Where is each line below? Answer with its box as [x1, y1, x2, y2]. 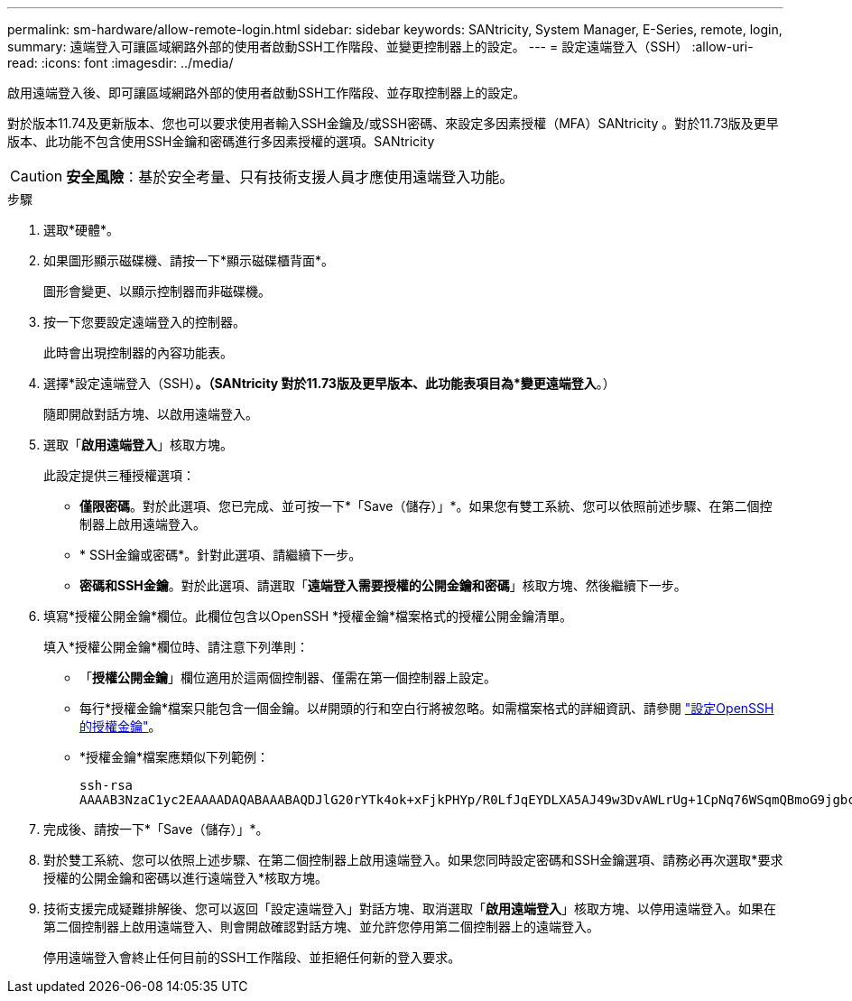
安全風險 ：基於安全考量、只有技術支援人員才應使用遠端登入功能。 [66, 168, 514, 186]
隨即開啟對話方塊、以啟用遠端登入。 [43, 406, 258, 422]
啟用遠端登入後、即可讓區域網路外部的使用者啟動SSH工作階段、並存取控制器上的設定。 [7, 85, 526, 100]
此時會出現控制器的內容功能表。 [43, 345, 233, 360]
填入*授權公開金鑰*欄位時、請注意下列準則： [43, 639, 310, 654]
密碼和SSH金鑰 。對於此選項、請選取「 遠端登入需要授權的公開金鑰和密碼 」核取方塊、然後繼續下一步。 [79, 578, 687, 593]
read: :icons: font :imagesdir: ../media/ [7, 55, 234, 70]
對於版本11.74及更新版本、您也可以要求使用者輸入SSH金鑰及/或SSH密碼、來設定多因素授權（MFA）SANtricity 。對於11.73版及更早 [7, 116, 779, 131]
